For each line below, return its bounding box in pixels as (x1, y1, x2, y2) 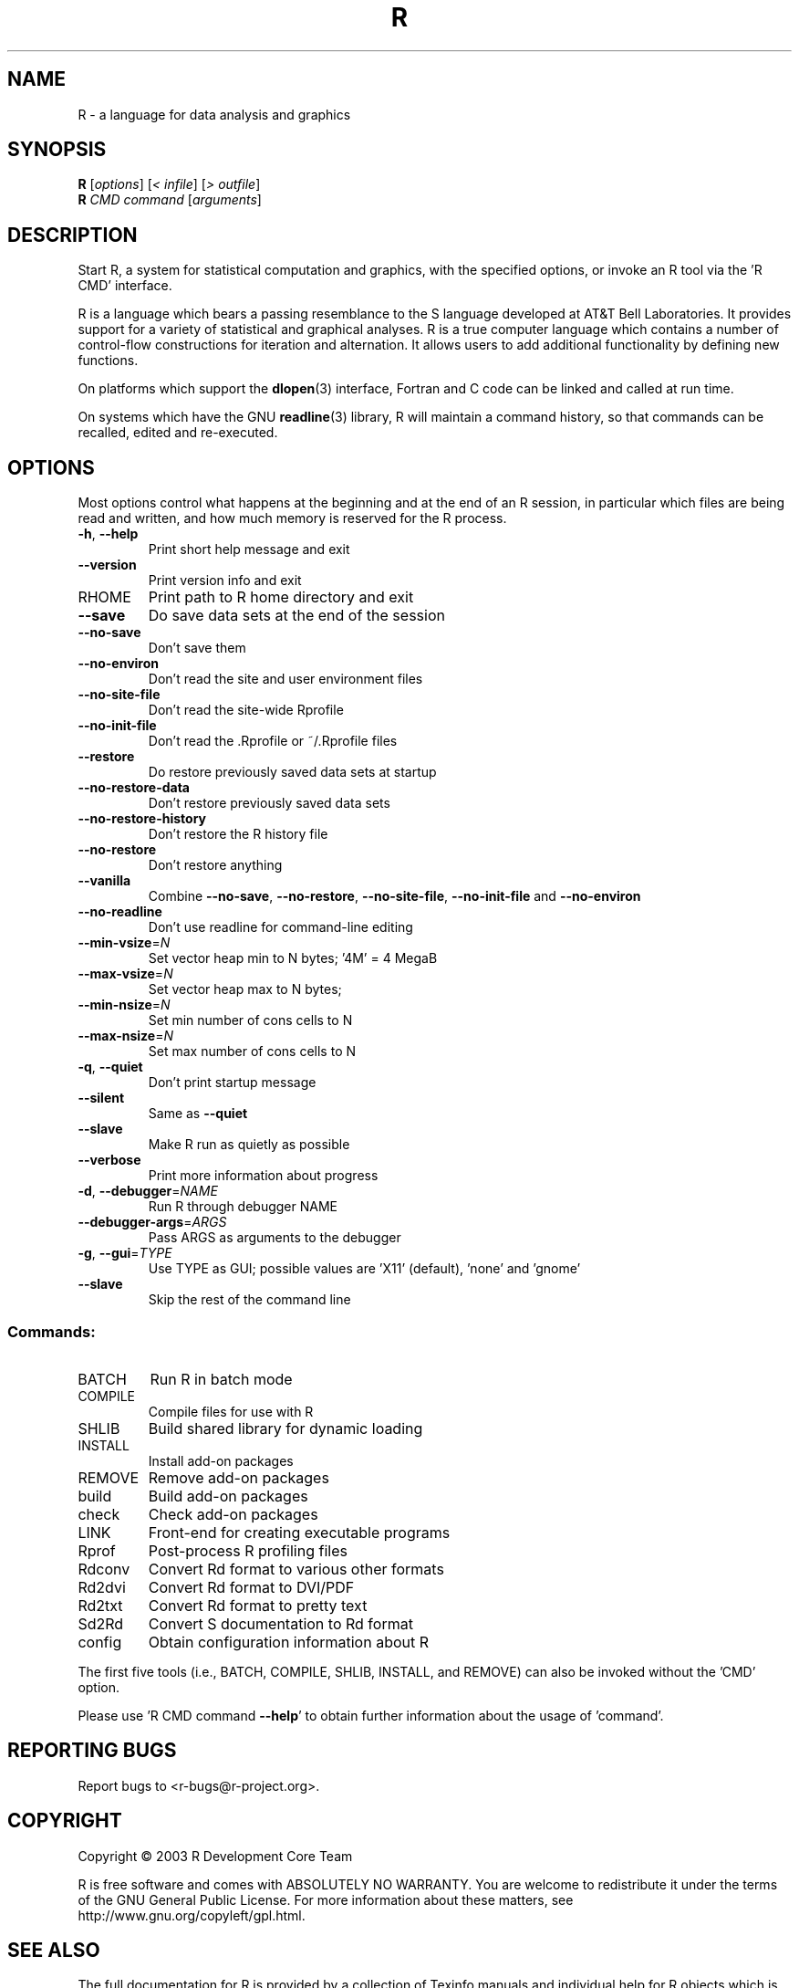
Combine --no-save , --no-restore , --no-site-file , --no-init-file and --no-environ (148, 888, 641, 905)
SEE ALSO (7, 1938, 100, 1962)
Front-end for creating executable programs (148, 1522, 451, 1542)
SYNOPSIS (7, 138, 107, 162)
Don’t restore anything (148, 857, 283, 874)
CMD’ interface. (78, 277, 172, 294)
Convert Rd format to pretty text (148, 1596, 368, 1615)
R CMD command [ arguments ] (78, 192, 262, 208)
